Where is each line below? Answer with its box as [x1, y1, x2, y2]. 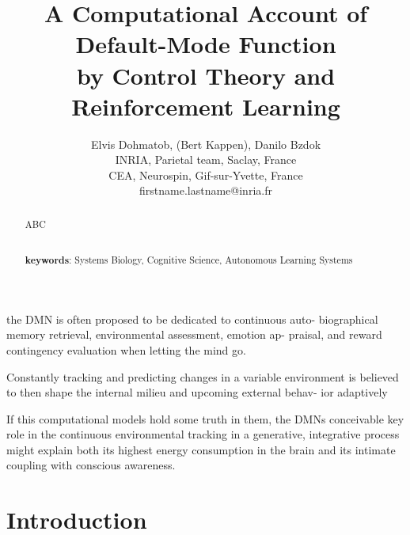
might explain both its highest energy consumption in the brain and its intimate [6, 441, 396, 457]
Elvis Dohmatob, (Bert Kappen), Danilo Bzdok [90, 135, 321, 152]
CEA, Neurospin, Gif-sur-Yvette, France [108, 166, 303, 183]
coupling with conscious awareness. [6, 457, 176, 473]
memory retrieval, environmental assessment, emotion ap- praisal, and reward [6, 326, 382, 343]
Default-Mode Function [75, 28, 336, 60]
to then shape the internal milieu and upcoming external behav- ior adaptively [6, 384, 388, 400]
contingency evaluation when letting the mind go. [6, 341, 246, 358]
